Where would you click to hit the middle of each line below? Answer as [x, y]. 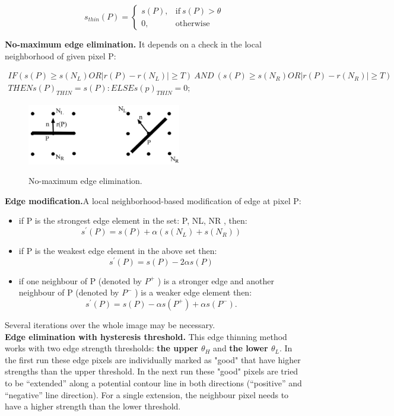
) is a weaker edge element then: [193, 292]
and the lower [241, 348]
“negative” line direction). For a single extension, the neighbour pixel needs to [147, 394]
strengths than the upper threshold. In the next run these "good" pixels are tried [152, 371]
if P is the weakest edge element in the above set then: [118, 251]
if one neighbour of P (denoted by [80, 280]
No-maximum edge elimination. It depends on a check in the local [133, 44]
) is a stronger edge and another [216, 280]
